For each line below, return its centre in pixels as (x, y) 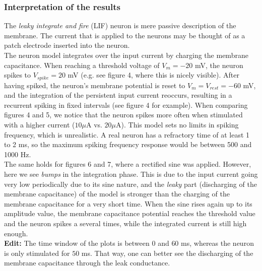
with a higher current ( (40, 125)
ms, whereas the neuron (217, 243)
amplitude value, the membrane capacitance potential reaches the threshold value (130, 213)
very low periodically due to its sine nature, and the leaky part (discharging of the (130, 184)
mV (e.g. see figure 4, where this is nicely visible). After (153, 75)
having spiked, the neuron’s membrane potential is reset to (95, 85)
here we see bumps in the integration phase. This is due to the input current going (131, 174)
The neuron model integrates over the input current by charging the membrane (126, 55)
